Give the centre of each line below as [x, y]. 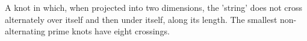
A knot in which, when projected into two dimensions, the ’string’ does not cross [154, 7]
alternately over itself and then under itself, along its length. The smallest [141, 19]
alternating [25, 31]
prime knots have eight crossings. [109, 31]
